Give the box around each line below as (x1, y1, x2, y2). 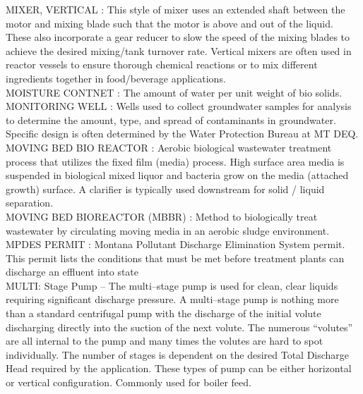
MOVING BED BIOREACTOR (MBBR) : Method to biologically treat (6, 209, 318, 223)
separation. (6, 195, 54, 210)
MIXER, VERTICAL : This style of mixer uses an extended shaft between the (6, 2, 345, 16)
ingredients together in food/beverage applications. (6, 70, 226, 85)
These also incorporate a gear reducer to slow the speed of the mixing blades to (6, 30, 350, 44)
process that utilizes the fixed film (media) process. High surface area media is (6, 154, 345, 168)
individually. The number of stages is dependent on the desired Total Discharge (6, 347, 350, 362)
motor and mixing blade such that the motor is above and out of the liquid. (6, 16, 333, 30)
